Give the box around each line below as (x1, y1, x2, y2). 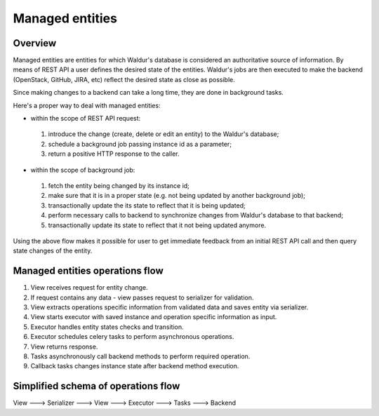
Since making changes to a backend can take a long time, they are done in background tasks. (13, 88, 284, 97)
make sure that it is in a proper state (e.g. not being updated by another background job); (48, 192, 305, 200)
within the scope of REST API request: (30, 114, 141, 123)
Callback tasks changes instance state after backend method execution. (30, 362, 239, 370)
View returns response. (30, 342, 98, 351)
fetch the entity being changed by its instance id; (48, 181, 189, 189)
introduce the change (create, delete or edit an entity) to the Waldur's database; (48, 130, 279, 138)
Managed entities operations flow (13, 265, 164, 277)
